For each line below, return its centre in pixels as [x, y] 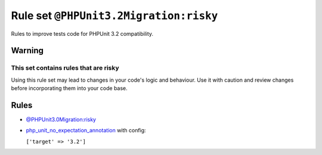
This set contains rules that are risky [65, 68]
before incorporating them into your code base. [69, 88]
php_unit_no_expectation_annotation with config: [86, 131]
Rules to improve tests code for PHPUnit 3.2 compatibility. [82, 33]
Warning [27, 51]
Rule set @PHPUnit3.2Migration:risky [114, 15]
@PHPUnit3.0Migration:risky [61, 120]
